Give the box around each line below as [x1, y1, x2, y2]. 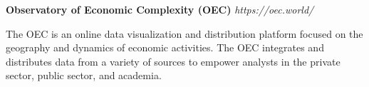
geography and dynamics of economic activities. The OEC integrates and [6, 40, 324, 55]
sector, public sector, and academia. [6, 68, 162, 83]
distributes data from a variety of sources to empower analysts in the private [6, 53, 341, 68]
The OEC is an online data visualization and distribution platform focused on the [6, 26, 363, 41]
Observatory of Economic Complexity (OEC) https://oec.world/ [6, 2, 314, 16]
